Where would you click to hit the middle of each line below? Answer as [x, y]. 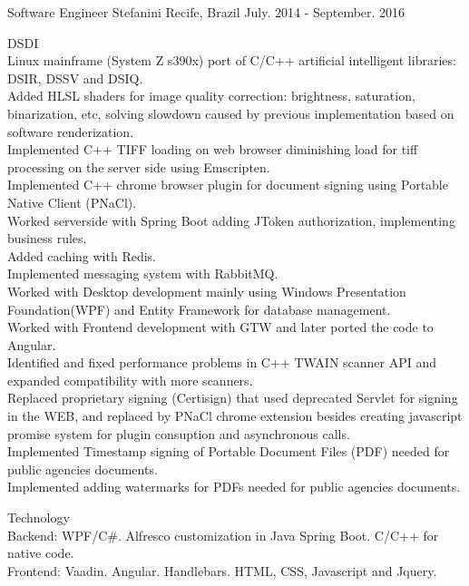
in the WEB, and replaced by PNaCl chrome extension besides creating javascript [235, 416]
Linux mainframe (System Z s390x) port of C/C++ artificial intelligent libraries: [232, 60]
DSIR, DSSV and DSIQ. [75, 78]
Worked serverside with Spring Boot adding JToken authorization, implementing [231, 220]
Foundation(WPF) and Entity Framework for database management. [199, 309]
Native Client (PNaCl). [72, 202]
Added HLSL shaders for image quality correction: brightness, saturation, [211, 96]
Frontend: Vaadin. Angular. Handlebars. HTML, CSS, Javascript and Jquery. [222, 570]
